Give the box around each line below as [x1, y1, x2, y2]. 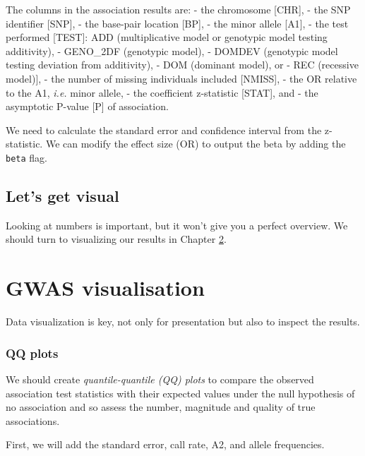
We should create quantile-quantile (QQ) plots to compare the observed [6, 371, 314, 386]
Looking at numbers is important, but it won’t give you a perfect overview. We [6, 217, 348, 232]
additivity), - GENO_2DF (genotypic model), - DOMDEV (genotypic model [6, 43, 338, 58]
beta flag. [6, 150, 47, 164]
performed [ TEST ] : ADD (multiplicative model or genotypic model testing [6, 30, 328, 44]
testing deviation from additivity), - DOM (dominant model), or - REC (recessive [6, 57, 359, 72]
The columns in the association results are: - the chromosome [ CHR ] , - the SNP [6, 2, 351, 16]
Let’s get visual [6, 184, 119, 206]
